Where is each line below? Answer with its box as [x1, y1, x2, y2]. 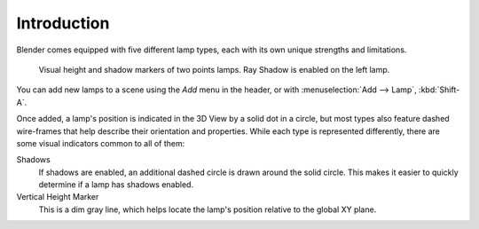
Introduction [16, 13, 110, 33]
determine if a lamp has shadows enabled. [38, 179, 194, 190]
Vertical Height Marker [16, 192, 99, 202]
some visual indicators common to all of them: [16, 138, 185, 148]
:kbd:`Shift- [418, 84, 460, 95]
